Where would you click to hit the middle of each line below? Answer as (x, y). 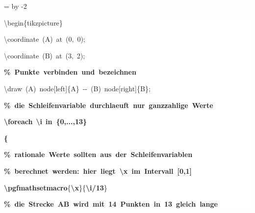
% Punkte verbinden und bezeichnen (70, 72)
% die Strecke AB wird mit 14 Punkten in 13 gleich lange (111, 204)
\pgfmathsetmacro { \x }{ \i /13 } (56, 187)
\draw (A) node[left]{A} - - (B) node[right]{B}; (77, 88)
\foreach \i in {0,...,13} (46, 121)
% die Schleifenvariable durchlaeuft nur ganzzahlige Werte (109, 105)
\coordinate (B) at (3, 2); (45, 55)
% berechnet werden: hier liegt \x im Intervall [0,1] (98, 171)
